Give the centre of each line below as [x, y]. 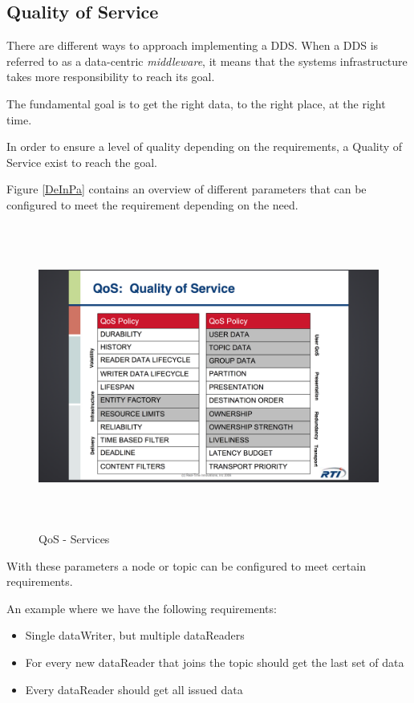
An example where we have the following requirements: [142, 608]
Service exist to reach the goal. [82, 162]
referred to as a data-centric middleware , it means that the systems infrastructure [207, 61]
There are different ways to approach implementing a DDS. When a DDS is [193, 45]
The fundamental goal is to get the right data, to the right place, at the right [196, 103]
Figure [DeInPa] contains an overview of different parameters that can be [187, 189]
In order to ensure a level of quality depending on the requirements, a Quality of [205, 146]
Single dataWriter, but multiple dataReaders [135, 635]
